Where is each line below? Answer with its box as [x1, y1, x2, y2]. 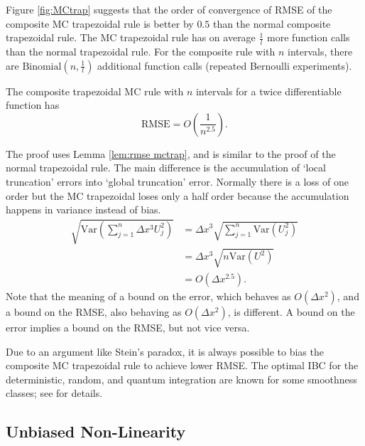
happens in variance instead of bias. [6, 202, 161, 217]
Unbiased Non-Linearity [6, 420, 186, 442]
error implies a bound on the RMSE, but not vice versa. [6, 319, 250, 334]
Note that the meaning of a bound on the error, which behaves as [6, 288, 291, 303]
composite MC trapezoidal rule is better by [6, 16, 194, 31]
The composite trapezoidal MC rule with [6, 83, 184, 98]
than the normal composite [212, 16, 331, 31]
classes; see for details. [6, 386, 103, 400]
